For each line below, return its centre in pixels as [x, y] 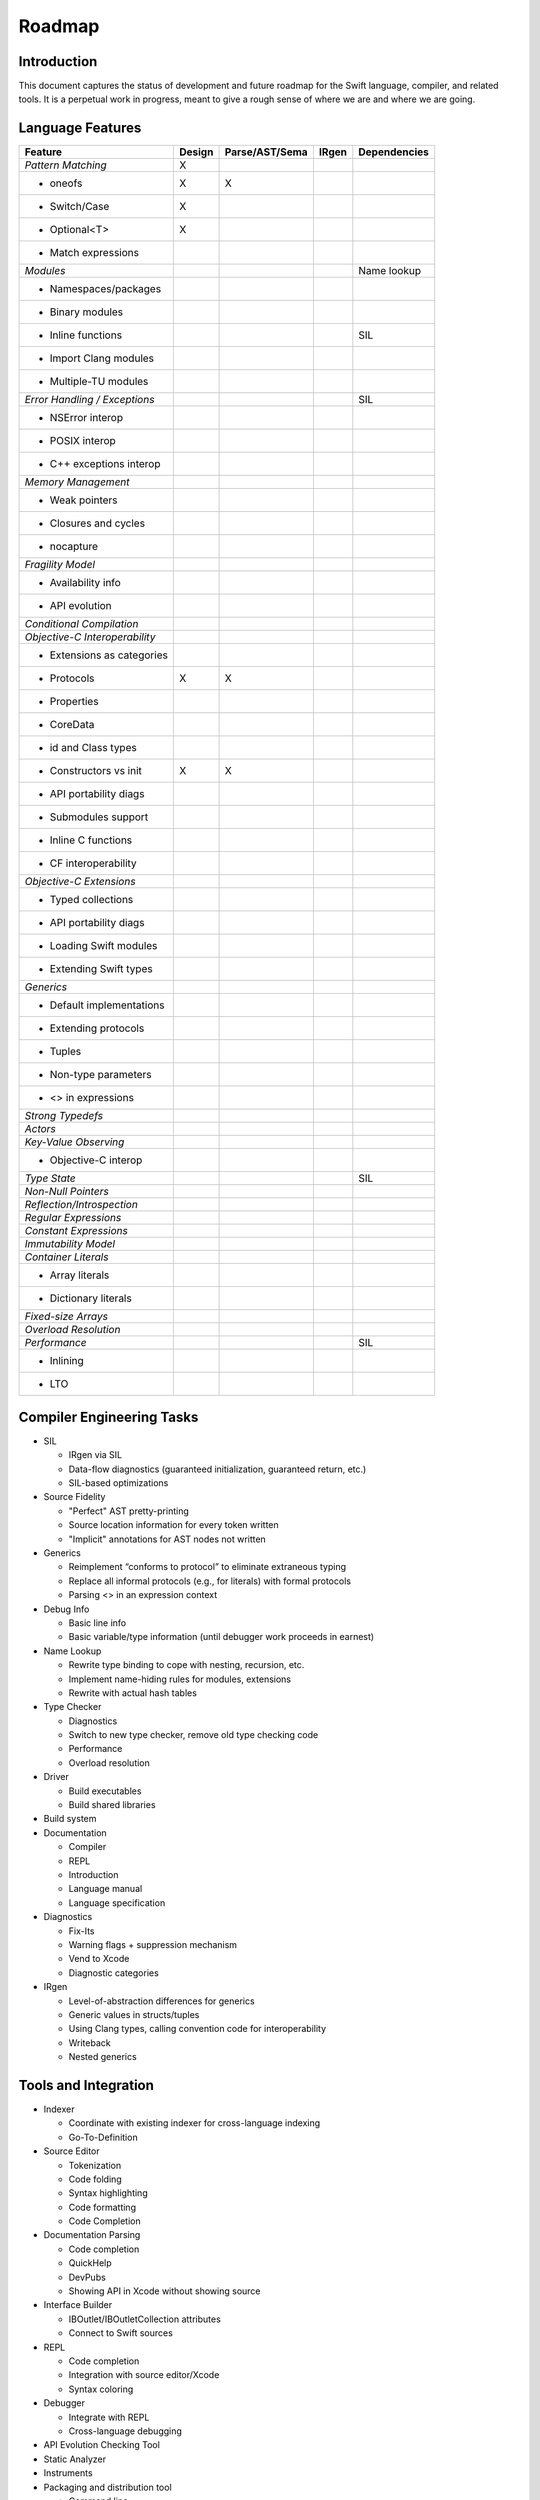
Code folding [95, 2179]
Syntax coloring [101, 2389]
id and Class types [93, 748]
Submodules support [99, 817]
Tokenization [95, 2165]
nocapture [74, 547]
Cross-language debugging [125, 2431]
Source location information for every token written [173, 1525]
